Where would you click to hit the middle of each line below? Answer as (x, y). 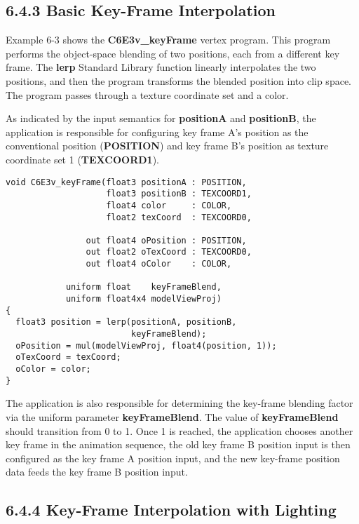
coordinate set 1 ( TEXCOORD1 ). (82, 159)
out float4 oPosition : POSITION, (166, 240)
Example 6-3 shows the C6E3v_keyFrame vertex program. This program (168, 40)
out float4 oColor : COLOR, (159, 264)
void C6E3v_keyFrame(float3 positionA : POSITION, (126, 182)
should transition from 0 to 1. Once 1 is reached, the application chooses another (179, 430)
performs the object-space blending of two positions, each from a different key (173, 53)
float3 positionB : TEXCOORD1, (179, 194)
